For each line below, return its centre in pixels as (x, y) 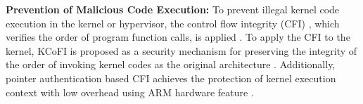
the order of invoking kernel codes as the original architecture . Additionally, (171, 64)
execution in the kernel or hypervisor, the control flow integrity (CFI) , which (173, 23)
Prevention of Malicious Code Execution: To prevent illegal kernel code (173, 9)
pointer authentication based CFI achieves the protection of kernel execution (171, 78)
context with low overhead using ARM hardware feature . (130, 92)
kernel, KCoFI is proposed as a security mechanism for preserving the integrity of (181, 50)
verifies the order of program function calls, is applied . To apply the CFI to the (178, 37)
